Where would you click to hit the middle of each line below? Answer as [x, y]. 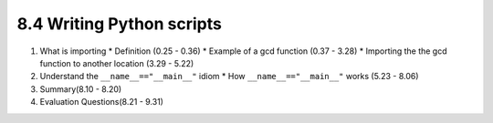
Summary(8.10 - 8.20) [81, 89]
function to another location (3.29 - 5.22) [117, 63]
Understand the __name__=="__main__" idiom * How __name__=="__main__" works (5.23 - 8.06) [229, 77]
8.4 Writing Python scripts [120, 24]
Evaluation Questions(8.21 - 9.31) [102, 102]
